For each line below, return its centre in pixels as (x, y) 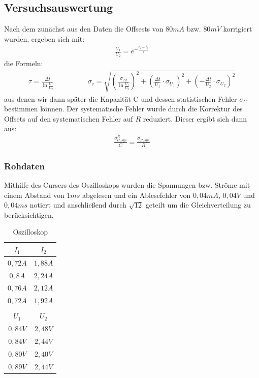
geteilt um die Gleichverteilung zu (198, 205)
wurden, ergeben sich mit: (44, 38)
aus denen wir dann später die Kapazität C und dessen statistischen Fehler (121, 98)
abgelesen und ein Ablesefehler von (136, 195)
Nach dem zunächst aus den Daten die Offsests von (84, 29)
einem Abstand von (34, 195)
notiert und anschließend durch (78, 205)
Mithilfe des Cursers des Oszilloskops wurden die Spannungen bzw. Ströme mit (127, 184)
